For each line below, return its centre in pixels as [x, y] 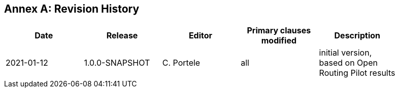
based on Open [348, 63]
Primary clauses [279, 31]
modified [279, 41]
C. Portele [181, 63]
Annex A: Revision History [72, 9]
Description [357, 36]
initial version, [345, 53]
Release [122, 36]
